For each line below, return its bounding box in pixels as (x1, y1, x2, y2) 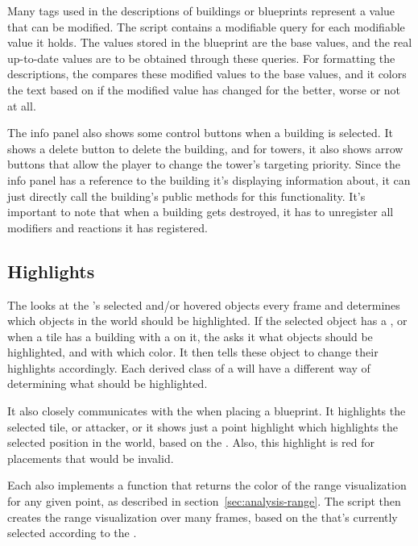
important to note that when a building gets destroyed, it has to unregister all (7, 203, 394, 220)
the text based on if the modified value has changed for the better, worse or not (7, 81, 401, 98)
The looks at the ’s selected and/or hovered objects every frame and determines (7, 296, 400, 313)
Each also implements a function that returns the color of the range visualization (7, 477, 407, 494)
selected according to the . (7, 524, 137, 541)
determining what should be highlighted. (7, 375, 208, 392)
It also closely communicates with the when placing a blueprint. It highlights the (7, 402, 406, 419)
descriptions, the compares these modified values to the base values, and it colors (7, 65, 407, 82)
